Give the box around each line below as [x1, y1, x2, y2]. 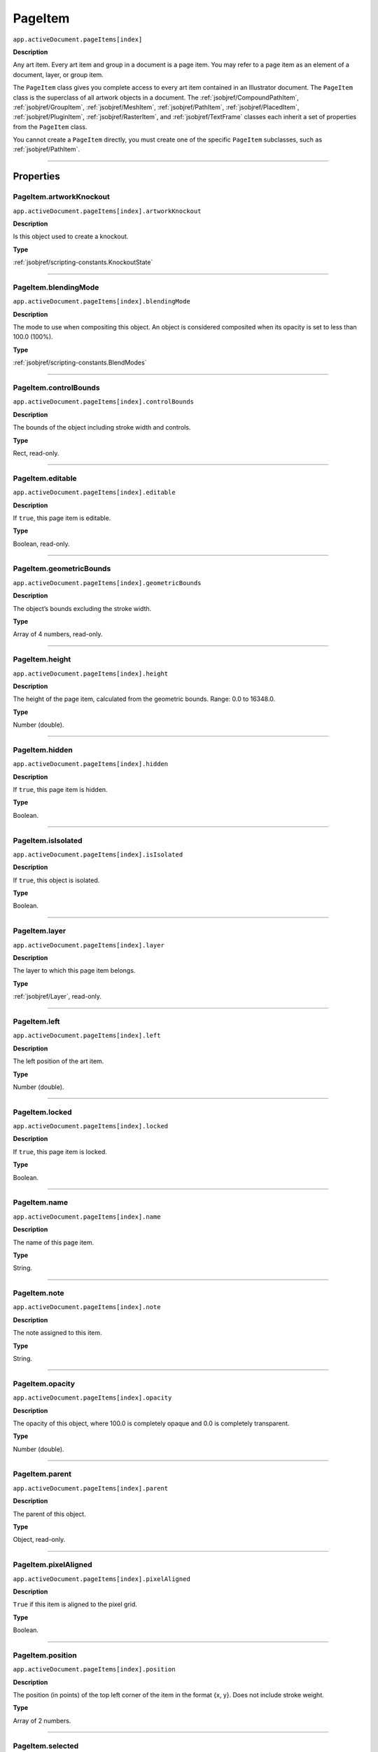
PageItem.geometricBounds [13, 564, 111, 574]
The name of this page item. [13, 1238, 94, 1247]
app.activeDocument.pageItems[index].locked [13, 1122, 169, 1130]
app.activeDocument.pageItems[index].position [13, 1665, 176, 1674]
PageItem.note [13, 1288, 64, 1298]
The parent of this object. [13, 1510, 87, 1518]
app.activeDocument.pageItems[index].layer [13, 941, 164, 949]
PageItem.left [13, 1016, 60, 1026]
